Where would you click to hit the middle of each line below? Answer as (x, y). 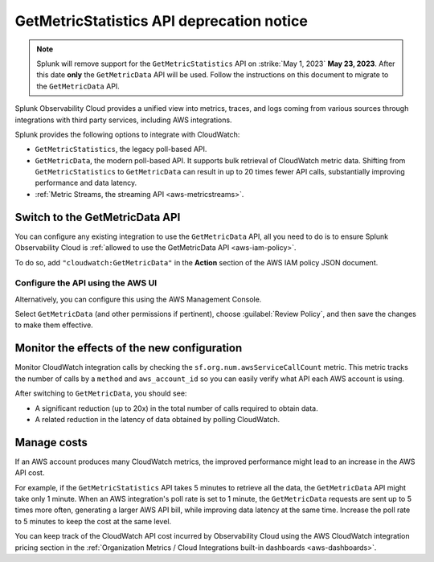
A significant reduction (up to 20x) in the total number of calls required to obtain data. (176, 408)
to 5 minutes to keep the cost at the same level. (93, 521)
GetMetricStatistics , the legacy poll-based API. (121, 150)
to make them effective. (54, 325)
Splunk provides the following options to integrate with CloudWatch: (127, 134)
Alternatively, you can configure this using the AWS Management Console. (138, 299)
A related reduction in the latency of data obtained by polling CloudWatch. (158, 419)
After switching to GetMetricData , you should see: (101, 393)
